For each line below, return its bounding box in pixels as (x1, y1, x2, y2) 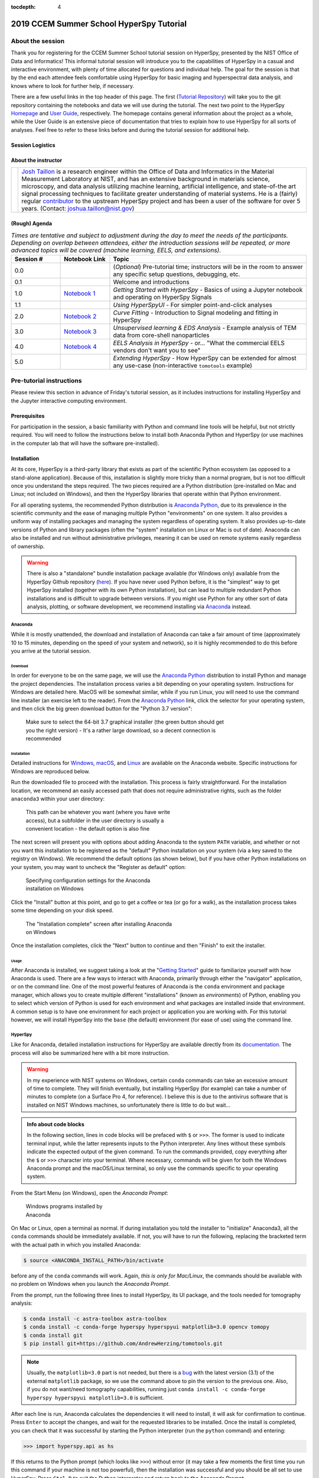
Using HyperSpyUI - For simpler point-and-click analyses (113, 301, 273, 309)
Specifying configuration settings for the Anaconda (25, 877, 151, 884)
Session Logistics (11, 141, 56, 148)
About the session (11, 37, 65, 45)
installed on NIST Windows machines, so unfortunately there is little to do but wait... (27, 1101, 230, 1108)
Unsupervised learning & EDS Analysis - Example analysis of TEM (113, 324, 297, 332)
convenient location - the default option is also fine (25, 825, 150, 832)
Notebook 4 (64, 343, 97, 351)
